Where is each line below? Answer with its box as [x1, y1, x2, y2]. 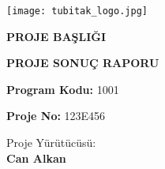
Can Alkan [6, 149, 66, 166]
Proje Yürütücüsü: [6, 134, 96, 151]
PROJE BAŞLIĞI [6, 28, 107, 44]
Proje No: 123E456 [6, 107, 106, 124]
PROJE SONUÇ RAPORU [6, 54, 159, 71]
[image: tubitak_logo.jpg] [6, 6, 148, 17]
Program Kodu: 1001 [6, 81, 119, 97]
